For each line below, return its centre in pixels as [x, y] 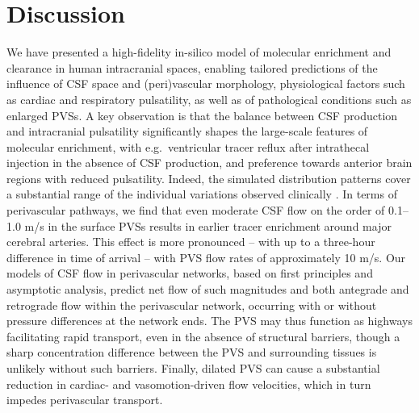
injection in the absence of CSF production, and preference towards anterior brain [209, 163]
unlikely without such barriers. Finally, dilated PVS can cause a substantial [193, 368]
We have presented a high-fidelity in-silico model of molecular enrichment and [199, 52]
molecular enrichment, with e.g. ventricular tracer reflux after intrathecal [188, 146]
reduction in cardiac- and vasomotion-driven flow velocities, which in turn [189, 384]
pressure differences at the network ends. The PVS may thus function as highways [209, 321]
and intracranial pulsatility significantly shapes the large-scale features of [187, 131]
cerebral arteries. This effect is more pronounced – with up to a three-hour [191, 242]
